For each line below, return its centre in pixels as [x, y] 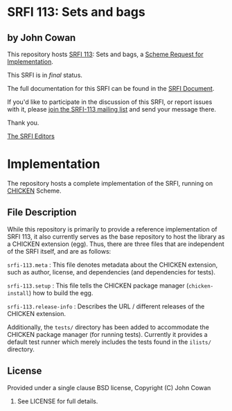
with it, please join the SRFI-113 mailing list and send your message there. [112, 109]
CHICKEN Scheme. [34, 191]
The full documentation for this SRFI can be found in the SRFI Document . [111, 88]
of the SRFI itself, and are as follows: [59, 251]
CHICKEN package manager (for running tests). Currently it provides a [107, 334]
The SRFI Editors [31, 136]
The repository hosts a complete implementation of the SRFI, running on [110, 183]
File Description [42, 212]
